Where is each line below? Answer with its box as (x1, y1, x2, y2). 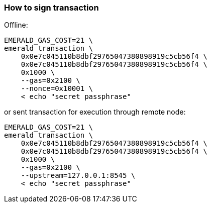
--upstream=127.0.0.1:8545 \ (21, 171, 136, 180)
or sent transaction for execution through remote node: (4, 108, 186, 117)
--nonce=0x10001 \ (21, 84, 93, 93)
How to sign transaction (4, 3, 99, 13)
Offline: (4, 21, 28, 30)
